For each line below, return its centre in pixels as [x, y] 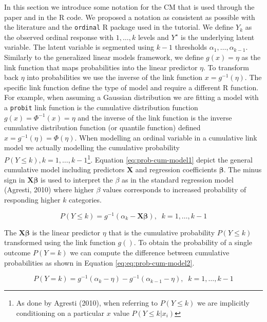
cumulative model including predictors [64, 169]
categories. [85, 200]
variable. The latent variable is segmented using [79, 47]
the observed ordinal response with [59, 37]
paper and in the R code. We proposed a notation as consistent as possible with [130, 17]
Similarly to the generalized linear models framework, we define [104, 57]
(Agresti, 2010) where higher [49, 189]
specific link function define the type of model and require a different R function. [131, 87]
